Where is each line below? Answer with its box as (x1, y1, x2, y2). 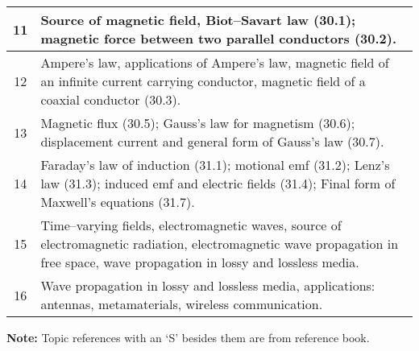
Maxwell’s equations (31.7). (40, 192, 195, 211)
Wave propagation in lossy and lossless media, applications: (40, 276, 375, 295)
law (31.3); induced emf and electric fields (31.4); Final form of (40, 174, 396, 192)
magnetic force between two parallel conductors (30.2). (40, 29, 397, 47)
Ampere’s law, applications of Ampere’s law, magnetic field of (40, 53, 389, 72)
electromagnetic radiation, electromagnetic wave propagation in (40, 234, 399, 253)
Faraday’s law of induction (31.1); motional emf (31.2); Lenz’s (40, 155, 390, 174)
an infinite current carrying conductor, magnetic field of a (40, 72, 366, 90)
